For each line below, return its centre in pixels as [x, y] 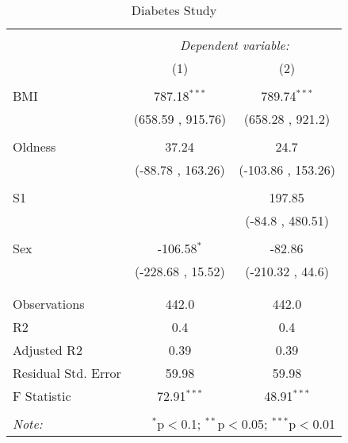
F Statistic [42, 396]
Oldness [34, 146]
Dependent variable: [234, 45]
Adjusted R [44, 350]
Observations [49, 304]
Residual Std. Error [67, 373]
